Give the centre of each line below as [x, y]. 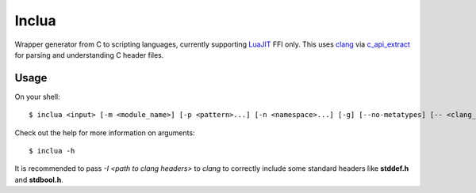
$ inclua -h [52, 151]
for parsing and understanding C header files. [89, 55]
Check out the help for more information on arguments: [105, 132]
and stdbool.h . [39, 180]
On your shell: [38, 96]
